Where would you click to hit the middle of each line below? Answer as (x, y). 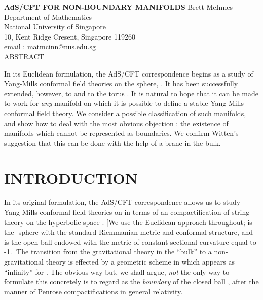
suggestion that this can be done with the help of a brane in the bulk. (112, 143)
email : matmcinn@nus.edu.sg (50, 46)
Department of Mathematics (48, 16)
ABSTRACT (24, 56)
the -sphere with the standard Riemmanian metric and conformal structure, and (129, 232)
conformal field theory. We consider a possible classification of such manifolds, (125, 113)
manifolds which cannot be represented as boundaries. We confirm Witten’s (121, 133)
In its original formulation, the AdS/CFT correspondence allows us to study (122, 202)
